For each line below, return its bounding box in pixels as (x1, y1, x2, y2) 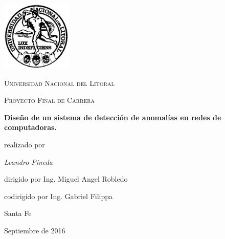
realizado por (4, 139, 45, 149)
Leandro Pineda (4, 156, 53, 167)
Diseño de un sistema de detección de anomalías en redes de (4, 112, 221, 122)
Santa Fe (4, 208, 32, 219)
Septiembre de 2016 (4, 225, 65, 235)
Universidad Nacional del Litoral (4, 77, 115, 88)
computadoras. (4, 122, 57, 133)
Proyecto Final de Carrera (4, 95, 95, 105)
